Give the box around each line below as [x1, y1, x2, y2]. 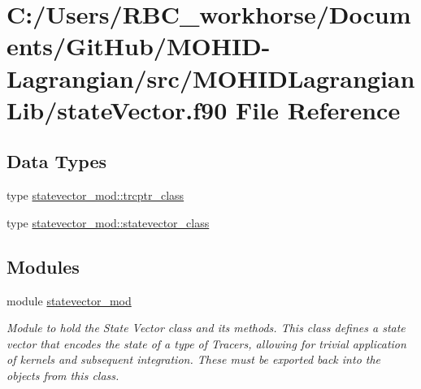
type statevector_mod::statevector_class [7, 214, 210, 231]
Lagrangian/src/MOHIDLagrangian [7, 61, 415, 94]
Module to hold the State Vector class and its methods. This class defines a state [7, 319, 406, 336]
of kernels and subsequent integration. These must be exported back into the [7, 351, 381, 368]
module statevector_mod [7, 292, 132, 309]
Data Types [7, 149, 106, 174]
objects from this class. [7, 366, 119, 383]
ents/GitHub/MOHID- [7, 29, 271, 63]
